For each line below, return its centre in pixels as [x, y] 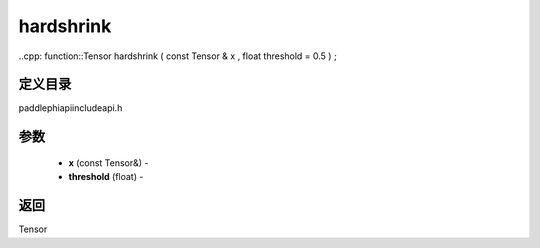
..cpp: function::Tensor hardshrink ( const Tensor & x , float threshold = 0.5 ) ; [177, 56]
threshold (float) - [106, 177]
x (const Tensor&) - [108, 162]
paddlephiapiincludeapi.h [70, 108]
